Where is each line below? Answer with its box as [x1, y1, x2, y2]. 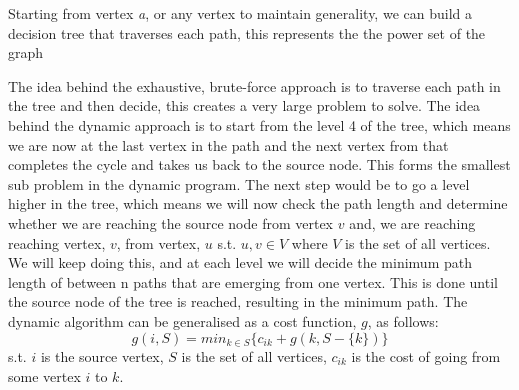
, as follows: [367, 310, 439, 331]
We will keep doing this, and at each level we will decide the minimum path [8, 252, 472, 273]
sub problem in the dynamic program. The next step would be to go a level [8, 173, 470, 194]
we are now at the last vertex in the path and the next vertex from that [8, 134, 449, 155]
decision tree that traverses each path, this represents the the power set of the [8, 22, 486, 43]
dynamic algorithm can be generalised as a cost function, [8, 310, 357, 331]
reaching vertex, [8, 232, 106, 253]
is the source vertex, [40, 345, 164, 366]
